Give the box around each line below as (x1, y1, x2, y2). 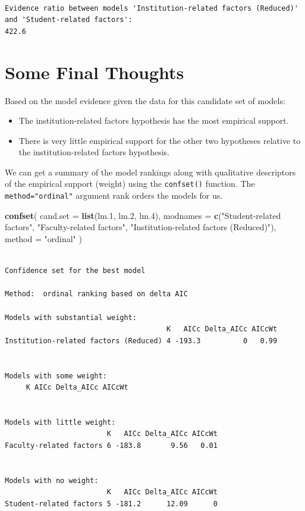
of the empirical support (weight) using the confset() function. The (5, 177, 255, 190)
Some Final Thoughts (5, 59, 184, 84)
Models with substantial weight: (5, 313, 137, 322)
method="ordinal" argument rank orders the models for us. (5, 189, 223, 202)
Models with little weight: (5, 418, 116, 427)
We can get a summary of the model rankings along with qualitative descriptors (5, 165, 296, 178)
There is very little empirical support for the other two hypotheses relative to (18, 134, 301, 146)
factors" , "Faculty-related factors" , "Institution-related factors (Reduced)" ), (5, 221, 276, 233)
